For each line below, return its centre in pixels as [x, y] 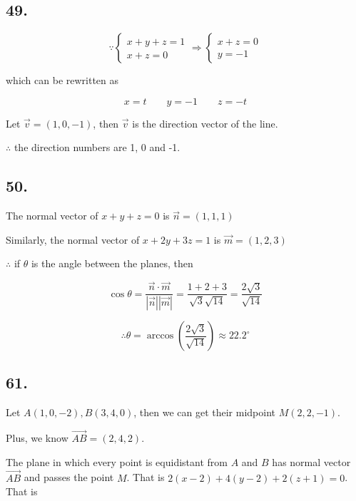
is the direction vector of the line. [205, 123]
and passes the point [69, 477]
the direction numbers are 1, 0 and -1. [97, 147]
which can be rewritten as [62, 80]
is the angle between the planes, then [112, 263]
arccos [160, 336]
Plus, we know [37, 438]
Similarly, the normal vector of [73, 239]
